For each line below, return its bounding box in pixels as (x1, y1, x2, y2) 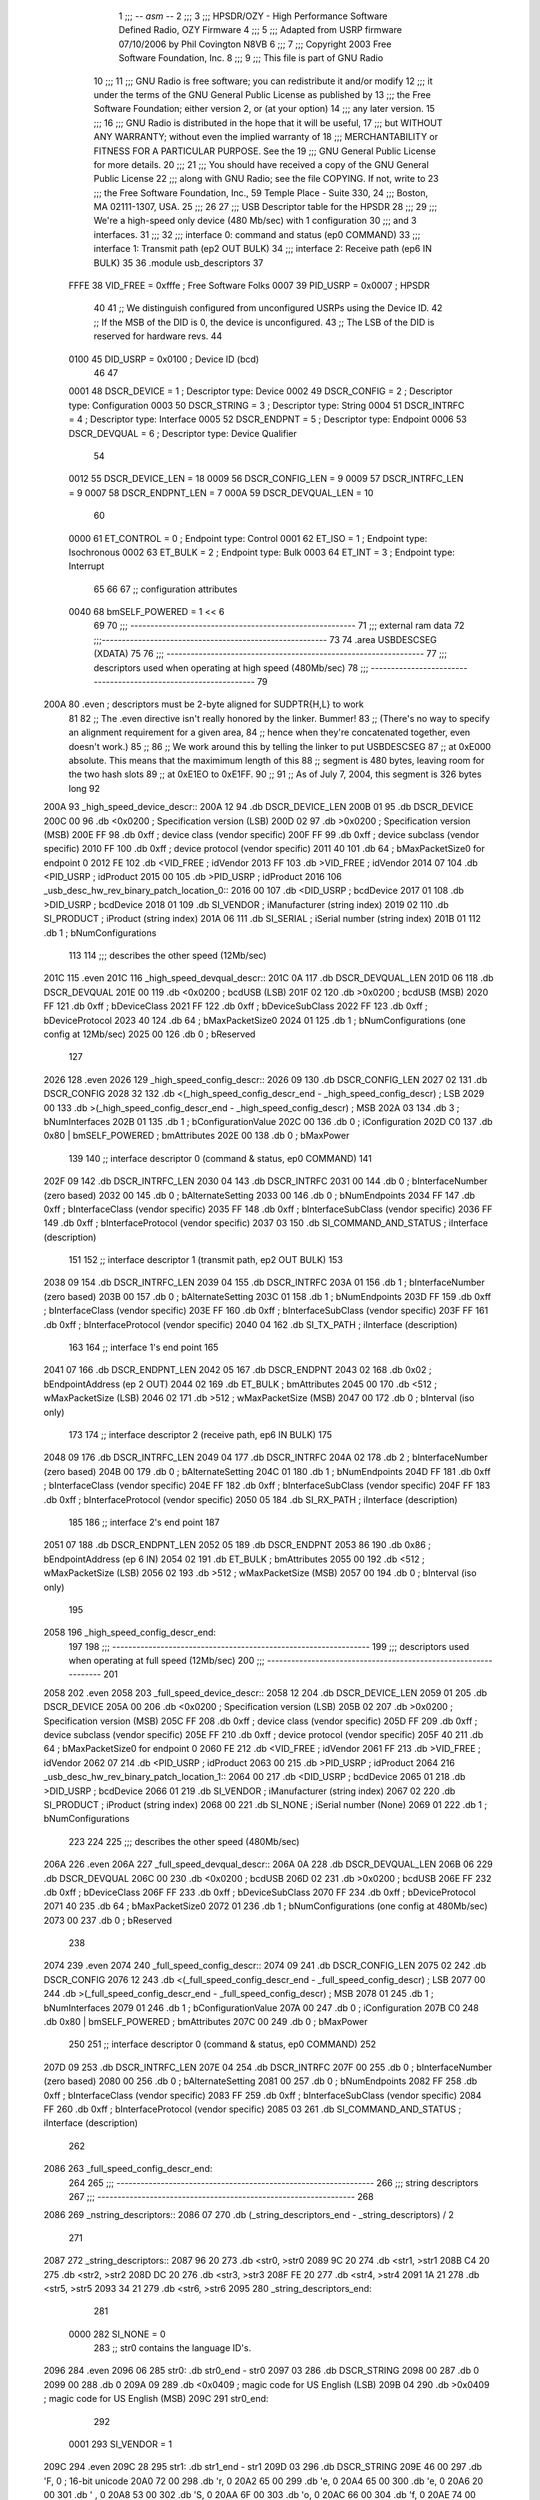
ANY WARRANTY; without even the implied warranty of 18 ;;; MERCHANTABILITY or (93, 131, 439, 143)
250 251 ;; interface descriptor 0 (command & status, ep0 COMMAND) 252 (68, 2038, 377, 2050)
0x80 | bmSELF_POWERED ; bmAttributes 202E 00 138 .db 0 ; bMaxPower (43, 1130, 350, 1142)
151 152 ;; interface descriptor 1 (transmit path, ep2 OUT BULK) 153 (68, 1254, 344, 1266)
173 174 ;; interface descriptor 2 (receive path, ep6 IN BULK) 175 (68, 1428, 333, 1440)
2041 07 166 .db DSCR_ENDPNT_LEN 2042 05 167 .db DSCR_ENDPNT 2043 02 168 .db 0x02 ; (43, 1364, 432, 1376)
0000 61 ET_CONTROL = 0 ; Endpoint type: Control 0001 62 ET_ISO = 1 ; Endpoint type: (68, 532, 428, 544)
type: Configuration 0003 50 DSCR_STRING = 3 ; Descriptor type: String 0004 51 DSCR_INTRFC (68, 399, 465, 411)
